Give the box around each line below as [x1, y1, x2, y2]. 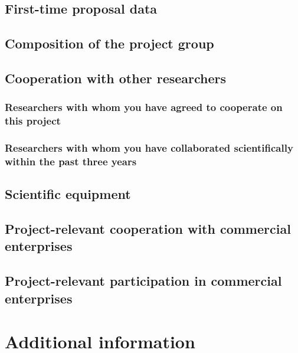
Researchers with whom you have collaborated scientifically [5, 140, 293, 155]
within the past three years [5, 153, 137, 168]
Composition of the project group [5, 34, 214, 53]
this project [5, 113, 61, 128]
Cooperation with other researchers [5, 68, 227, 87]
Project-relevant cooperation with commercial [5, 220, 291, 238]
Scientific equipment [5, 185, 131, 203]
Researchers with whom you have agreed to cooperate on [5, 100, 283, 115]
